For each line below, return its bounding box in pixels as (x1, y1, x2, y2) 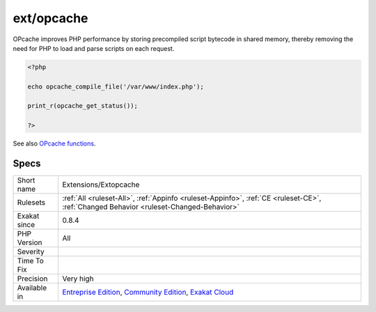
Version (17, 237, 42, 247)
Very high (62, 274, 94, 283)
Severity (17, 247, 45, 257)
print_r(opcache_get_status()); (27, 102, 139, 110)
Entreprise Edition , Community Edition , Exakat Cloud (62, 288, 234, 297)
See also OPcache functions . (13, 139, 96, 148)
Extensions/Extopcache (62, 180, 140, 189)
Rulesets (17, 198, 45, 208)
